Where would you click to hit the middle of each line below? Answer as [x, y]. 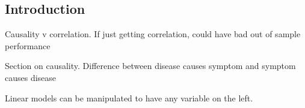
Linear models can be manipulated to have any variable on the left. [129, 97]
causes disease [31, 77]
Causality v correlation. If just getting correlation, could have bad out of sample [153, 34]
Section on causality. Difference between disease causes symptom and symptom [150, 66]
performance [28, 45]
